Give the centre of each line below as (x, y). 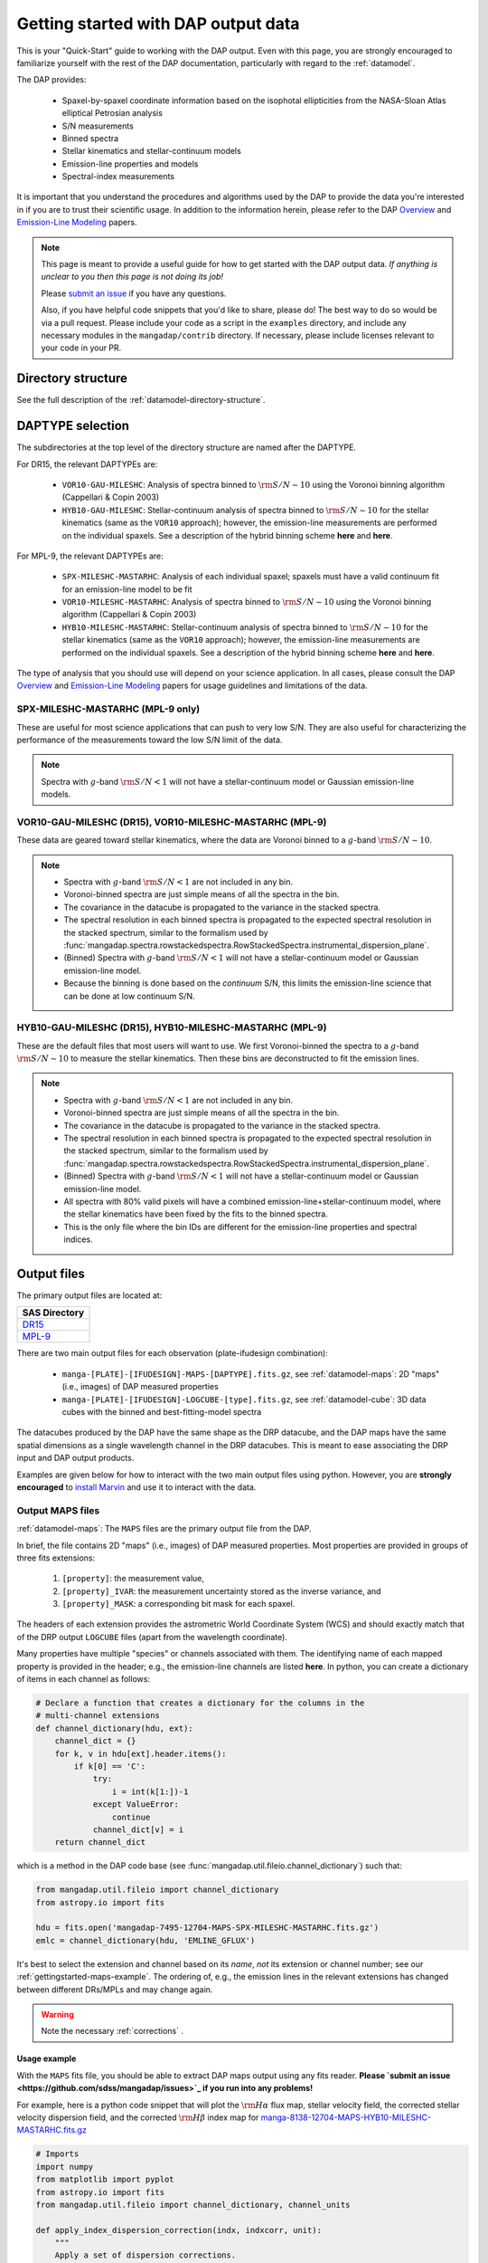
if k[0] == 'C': (110, 1766)
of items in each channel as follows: (84, 1679)
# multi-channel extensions (98, 1716)
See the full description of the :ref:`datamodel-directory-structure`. (141, 400)
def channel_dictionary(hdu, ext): (114, 1728)
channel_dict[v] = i (138, 1829)
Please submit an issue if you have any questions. (134, 293)
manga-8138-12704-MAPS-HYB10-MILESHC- (346, 2117)
